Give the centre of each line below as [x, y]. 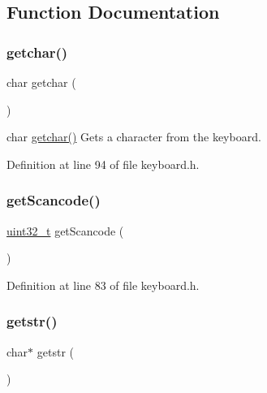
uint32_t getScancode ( [65, 230]
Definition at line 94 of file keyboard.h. [103, 164]
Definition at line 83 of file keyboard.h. [103, 285]
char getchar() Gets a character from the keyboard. [134, 137]
